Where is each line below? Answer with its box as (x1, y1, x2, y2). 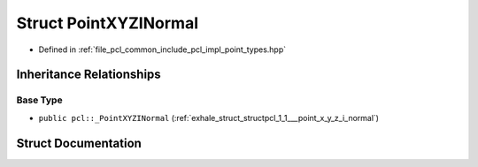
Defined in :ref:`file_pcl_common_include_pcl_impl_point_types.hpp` (38, 44, 287, 55)
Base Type (16, 94, 63, 106)
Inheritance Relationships (16, 67, 161, 82)
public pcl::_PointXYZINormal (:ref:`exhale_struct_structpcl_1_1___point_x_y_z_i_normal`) (38, 112, 380, 123)
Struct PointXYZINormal (16, 13, 199, 33)
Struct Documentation (16, 135, 142, 150)
